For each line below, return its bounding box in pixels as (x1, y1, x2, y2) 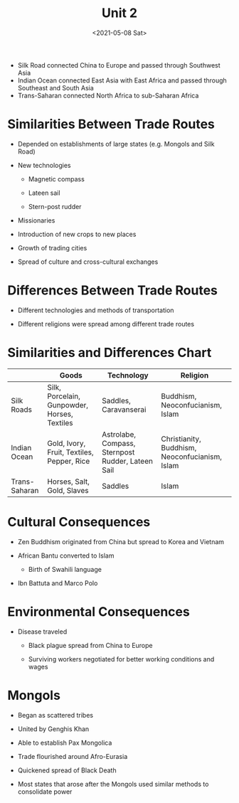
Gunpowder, (47, 400, 89, 410)
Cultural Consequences (7, 514, 151, 530)
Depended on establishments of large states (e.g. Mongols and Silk (17, 139, 215, 148)
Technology (107, 370, 149, 380)
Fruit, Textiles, (47, 447, 94, 457)
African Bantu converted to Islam (17, 551, 115, 560)
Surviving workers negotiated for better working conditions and (28, 654, 215, 663)
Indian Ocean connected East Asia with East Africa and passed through (17, 76, 228, 85)
